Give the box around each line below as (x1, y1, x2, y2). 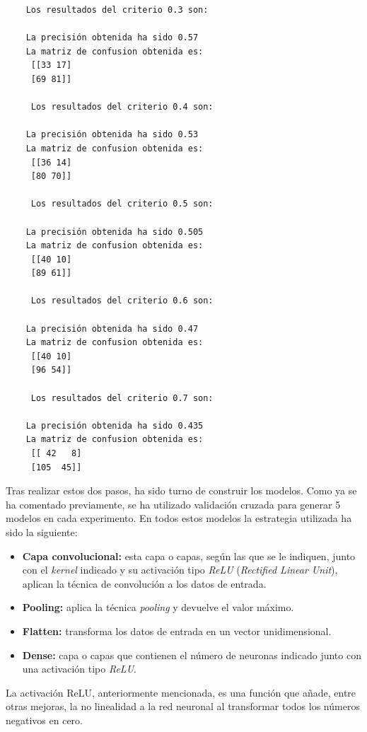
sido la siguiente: (6, 524, 78, 539)
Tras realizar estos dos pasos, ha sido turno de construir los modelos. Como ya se (6, 483, 357, 498)
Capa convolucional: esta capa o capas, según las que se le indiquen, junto (22, 548, 356, 563)
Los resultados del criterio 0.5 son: (30, 199, 214, 209)
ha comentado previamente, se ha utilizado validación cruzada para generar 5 (6, 496, 341, 511)
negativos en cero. (6, 712, 83, 727)
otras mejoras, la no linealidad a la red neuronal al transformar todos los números (6, 699, 360, 714)
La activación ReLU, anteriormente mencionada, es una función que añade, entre (6, 685, 356, 699)
